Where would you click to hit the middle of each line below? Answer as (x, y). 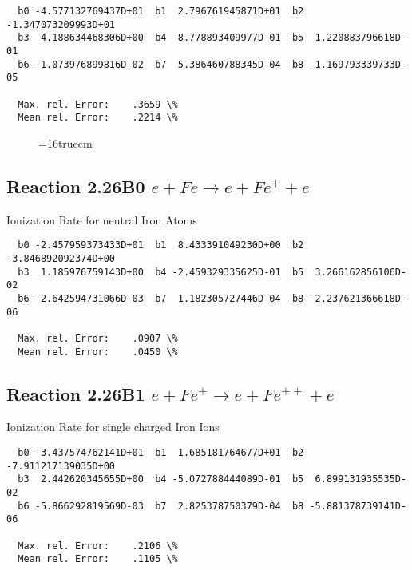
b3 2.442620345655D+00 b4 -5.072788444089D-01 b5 (161, 479)
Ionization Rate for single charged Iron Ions (113, 427)
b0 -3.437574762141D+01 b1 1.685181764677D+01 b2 (161, 453)
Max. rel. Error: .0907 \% (98, 338)
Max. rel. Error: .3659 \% (98, 104)
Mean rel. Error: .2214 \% (98, 118)
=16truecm (65, 142)
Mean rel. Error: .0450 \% (98, 352)
